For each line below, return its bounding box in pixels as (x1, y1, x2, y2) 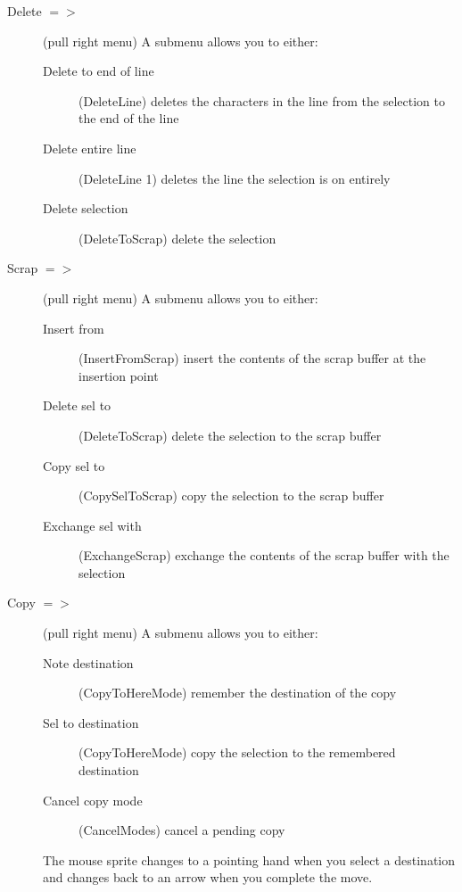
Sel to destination (43, 713, 139, 731)
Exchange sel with (43, 516, 142, 534)
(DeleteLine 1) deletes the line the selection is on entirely (78, 169, 391, 187)
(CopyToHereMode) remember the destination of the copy (78, 683, 397, 702)
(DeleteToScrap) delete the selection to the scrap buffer (78, 425, 382, 444)
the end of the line (78, 109, 179, 128)
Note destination (43, 653, 134, 672)
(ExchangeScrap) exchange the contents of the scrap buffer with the (78, 546, 450, 565)
